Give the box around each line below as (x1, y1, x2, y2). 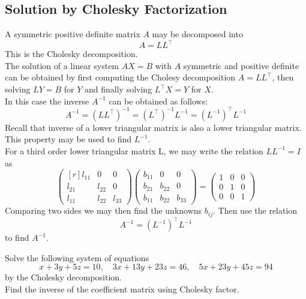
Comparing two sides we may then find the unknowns (5, 204, 202, 217)
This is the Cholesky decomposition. (5, 47, 138, 60)
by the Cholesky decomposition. (5, 271, 122, 283)
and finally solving (85, 83, 152, 95)
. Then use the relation (213, 204, 298, 217)
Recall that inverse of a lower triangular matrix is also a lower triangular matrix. (5, 121, 302, 133)
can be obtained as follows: (109, 94, 208, 107)
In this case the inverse (5, 94, 89, 107)
